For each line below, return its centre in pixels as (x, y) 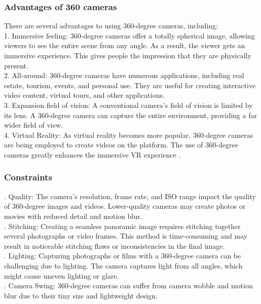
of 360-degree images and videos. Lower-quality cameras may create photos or (125, 206)
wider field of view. (33, 125)
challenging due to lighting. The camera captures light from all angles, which (123, 265)
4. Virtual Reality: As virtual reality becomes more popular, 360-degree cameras (129, 135)
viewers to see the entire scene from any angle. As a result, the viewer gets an (125, 45)
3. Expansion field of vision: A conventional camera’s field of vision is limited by (128, 105)
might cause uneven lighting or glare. (62, 275)
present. (16, 65)
